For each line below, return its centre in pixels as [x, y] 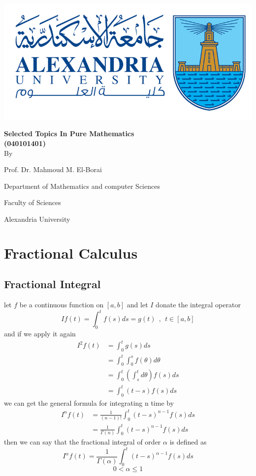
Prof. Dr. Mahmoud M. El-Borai [53, 169]
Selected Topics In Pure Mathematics [69, 134]
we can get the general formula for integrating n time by [89, 402]
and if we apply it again [40, 334]
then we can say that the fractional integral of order [82, 442]
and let [137, 305]
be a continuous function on [62, 305]
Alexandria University [37, 219]
